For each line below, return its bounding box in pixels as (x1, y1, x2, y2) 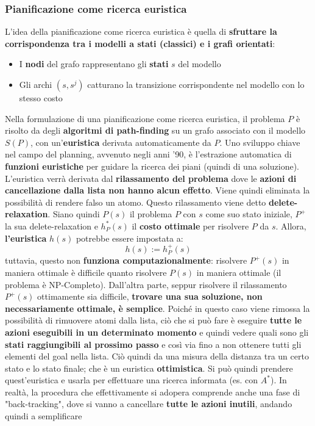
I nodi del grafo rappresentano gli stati (19, 57, 169, 70)
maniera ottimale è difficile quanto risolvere (5, 265, 167, 278)
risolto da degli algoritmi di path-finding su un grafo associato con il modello (5, 124, 306, 137)
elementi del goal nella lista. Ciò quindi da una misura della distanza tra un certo (5, 350, 309, 363)
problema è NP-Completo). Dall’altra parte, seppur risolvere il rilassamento (5, 278, 287, 291)
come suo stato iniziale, (205, 208, 292, 220)
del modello (178, 57, 221, 70)
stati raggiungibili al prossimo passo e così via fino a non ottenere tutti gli (5, 338, 302, 350)
